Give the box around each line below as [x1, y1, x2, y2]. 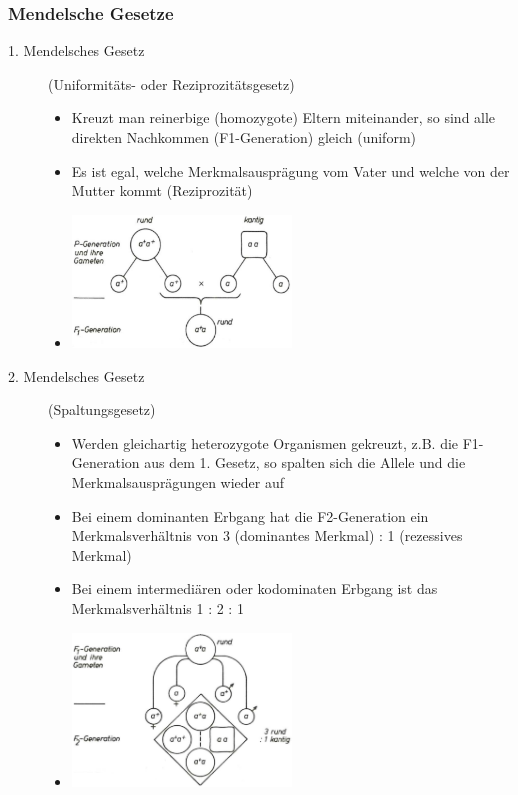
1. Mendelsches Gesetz [8, 40, 145, 61]
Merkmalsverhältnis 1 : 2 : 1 [71, 598, 244, 618]
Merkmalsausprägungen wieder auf [71, 472, 285, 493]
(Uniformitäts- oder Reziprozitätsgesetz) [48, 73, 295, 94]
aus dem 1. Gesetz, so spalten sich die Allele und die [144, 452, 466, 473]
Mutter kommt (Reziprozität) [71, 180, 253, 201]
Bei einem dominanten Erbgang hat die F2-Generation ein [71, 505, 429, 526]
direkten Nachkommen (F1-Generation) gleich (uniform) [71, 127, 416, 147]
